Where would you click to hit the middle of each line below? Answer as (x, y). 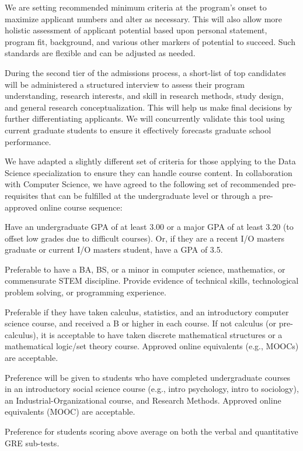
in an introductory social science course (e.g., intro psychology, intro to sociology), (152, 389)
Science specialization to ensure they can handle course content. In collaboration (149, 172)
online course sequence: (81, 207)
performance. (28, 141)
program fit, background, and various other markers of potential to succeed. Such (150, 41)
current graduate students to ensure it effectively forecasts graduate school (138, 130)
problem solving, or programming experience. (86, 292)
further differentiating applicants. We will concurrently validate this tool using (145, 118)
